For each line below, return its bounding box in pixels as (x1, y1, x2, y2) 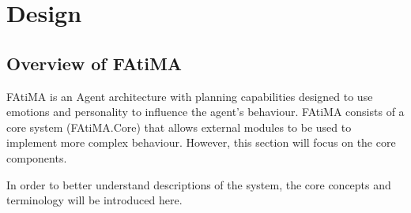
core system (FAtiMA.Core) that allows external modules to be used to (6, 118, 352, 135)
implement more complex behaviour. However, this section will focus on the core (6, 134, 396, 151)
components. (6, 149, 67, 166)
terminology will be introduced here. (6, 192, 183, 208)
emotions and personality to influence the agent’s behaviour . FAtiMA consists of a (6, 103, 405, 120)
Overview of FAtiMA (6, 50, 183, 75)
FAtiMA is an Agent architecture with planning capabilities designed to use (6, 88, 373, 104)
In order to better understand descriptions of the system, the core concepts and (6, 176, 391, 192)
